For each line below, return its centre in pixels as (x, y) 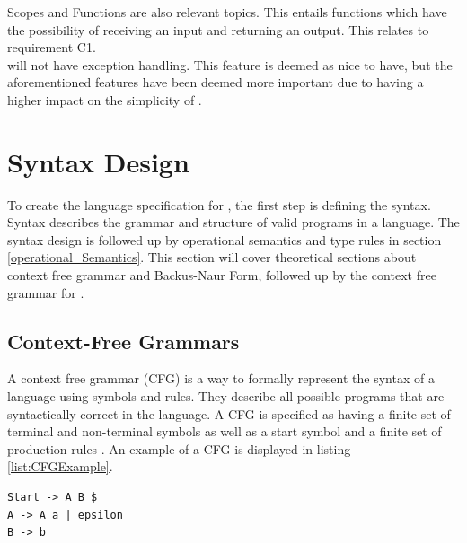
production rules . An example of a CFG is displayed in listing (179, 448)
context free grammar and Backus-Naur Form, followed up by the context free (222, 275)
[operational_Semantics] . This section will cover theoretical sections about (212, 257)
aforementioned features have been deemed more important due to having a (216, 82)
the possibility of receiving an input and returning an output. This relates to (218, 29)
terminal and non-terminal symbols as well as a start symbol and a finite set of (225, 431)
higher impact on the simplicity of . (105, 99)
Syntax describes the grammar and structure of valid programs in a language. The (233, 222)
